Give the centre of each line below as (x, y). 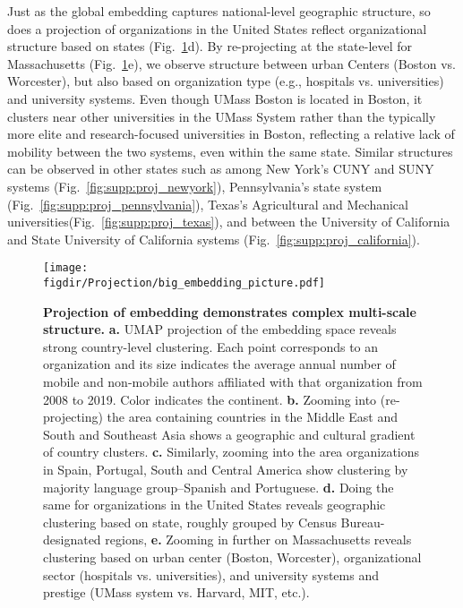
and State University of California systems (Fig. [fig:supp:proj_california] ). (214, 239)
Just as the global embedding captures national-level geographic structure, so (219, 11)
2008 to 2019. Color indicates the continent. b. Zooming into (210, 399)
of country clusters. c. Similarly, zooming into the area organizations (231, 452)
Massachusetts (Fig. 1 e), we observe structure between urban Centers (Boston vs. (231, 63)
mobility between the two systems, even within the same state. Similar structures (230, 151)
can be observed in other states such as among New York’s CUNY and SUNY (221, 169)
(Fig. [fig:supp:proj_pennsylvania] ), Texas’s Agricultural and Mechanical (208, 204)
